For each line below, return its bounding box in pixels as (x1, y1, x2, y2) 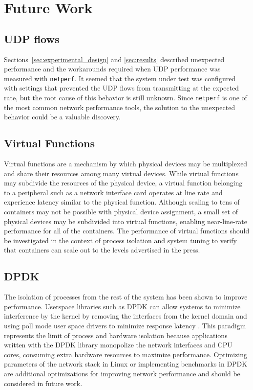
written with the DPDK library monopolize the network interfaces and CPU (4, 340, 232, 350)
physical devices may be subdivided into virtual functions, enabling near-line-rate (4, 216, 247, 226)
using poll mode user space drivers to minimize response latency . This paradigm (4, 320, 246, 330)
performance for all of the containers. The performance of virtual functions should (4, 226, 250, 236)
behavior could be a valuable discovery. (4, 112, 121, 122)
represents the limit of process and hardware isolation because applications (4, 330, 228, 340)
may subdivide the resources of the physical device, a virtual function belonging (4, 178, 243, 188)
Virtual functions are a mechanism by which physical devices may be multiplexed (4, 159, 248, 169)
